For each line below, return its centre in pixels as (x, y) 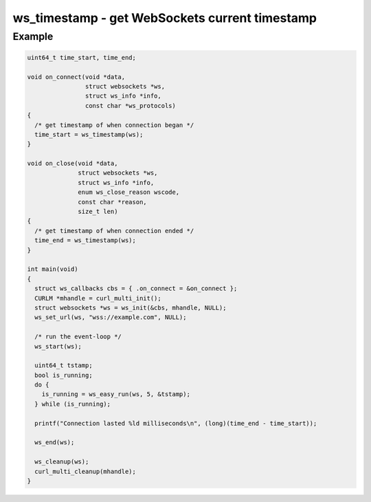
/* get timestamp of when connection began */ (114, 125)
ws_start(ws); (58, 346)
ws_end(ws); (55, 443)
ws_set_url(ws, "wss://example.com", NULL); (111, 317)
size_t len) (98, 212)
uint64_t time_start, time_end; (82, 57)
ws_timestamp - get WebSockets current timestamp (165, 18)
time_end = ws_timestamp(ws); (86, 240)
